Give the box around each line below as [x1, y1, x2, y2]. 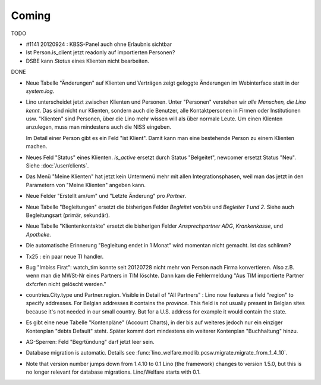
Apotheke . [26, 231, 52, 238]
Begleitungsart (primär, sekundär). [26, 212, 110, 219]
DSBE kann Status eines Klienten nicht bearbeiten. [26, 57, 150, 64]
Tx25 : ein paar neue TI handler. [26, 253, 104, 260]
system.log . [26, 87, 55, 95]
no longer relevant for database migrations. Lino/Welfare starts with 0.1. [26, 368, 201, 375]
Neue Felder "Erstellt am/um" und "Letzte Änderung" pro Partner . [26, 192, 187, 200]
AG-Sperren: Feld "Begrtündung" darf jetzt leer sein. [26, 339, 155, 346]
